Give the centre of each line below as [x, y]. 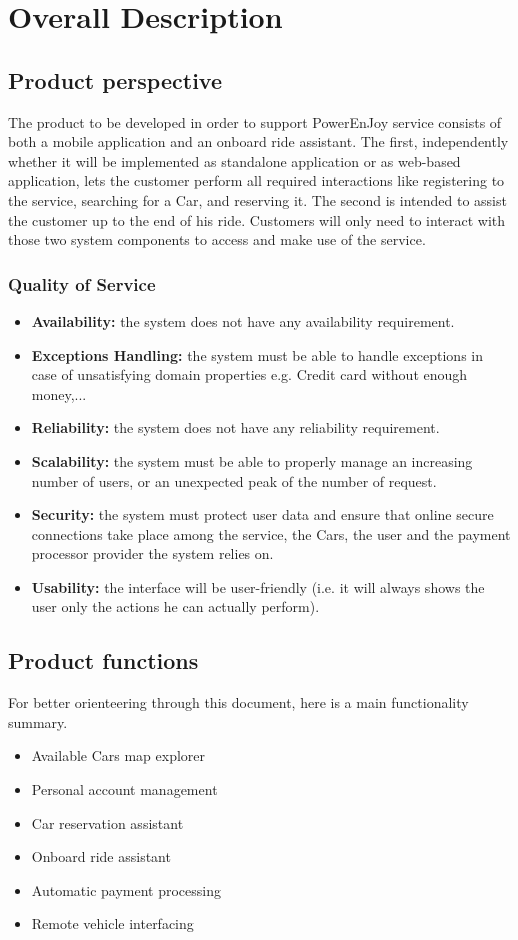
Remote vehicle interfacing [112, 923]
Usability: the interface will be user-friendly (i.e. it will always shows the [258, 586]
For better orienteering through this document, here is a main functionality [238, 702]
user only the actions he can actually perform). [175, 606]
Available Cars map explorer [118, 755]
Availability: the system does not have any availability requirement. [243, 320]
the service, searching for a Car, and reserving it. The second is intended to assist [257, 199]
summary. [38, 721]
